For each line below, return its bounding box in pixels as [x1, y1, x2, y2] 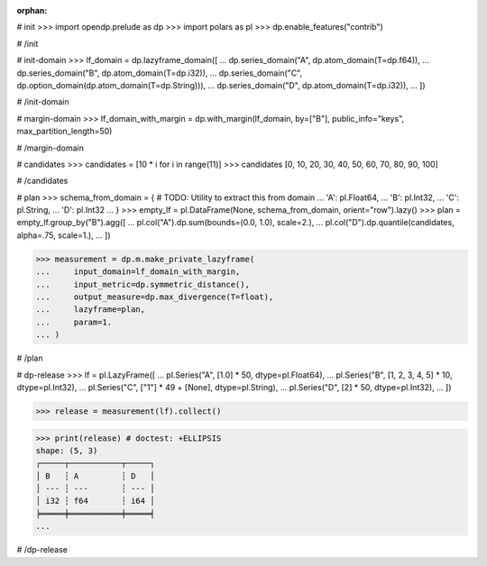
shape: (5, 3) [35, 445, 98, 455]
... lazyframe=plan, [35, 305, 146, 315]
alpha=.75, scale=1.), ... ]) [16, 230, 112, 241]
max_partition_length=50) [16, 126, 113, 137]
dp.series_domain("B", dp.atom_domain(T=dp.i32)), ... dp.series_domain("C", [16, 68, 303, 78]
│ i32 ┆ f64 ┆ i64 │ [35, 496, 155, 507]
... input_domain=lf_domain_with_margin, [35, 267, 241, 277]
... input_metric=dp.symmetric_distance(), [35, 279, 250, 289]
